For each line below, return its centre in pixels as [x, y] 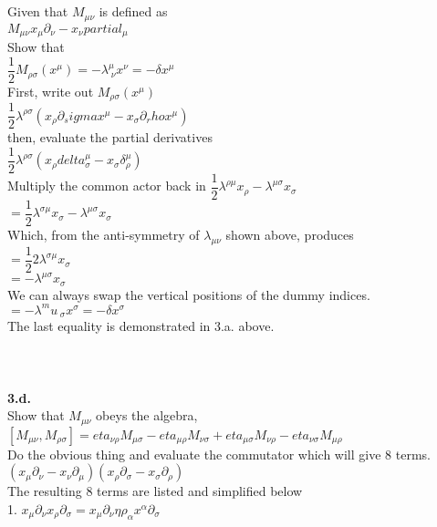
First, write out [51, 91]
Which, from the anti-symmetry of [104, 235]
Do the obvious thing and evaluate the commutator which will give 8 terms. [219, 454]
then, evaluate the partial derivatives [110, 137]
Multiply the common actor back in [107, 186]
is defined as [133, 11]
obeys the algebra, [147, 415]
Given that [38, 11]
